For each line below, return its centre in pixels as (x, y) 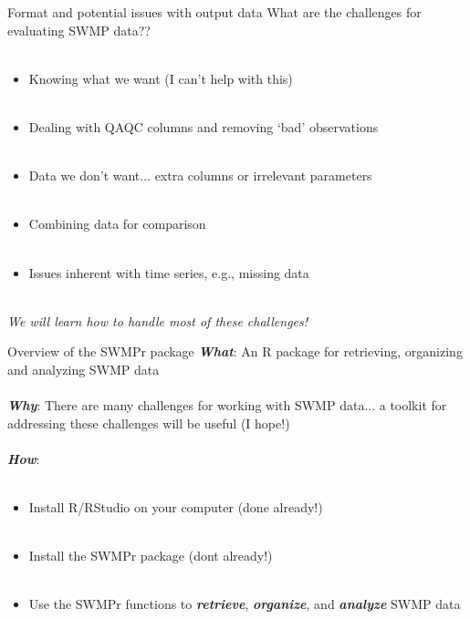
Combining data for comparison (117, 224)
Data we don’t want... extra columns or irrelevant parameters (200, 175)
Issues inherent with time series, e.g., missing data (169, 272)
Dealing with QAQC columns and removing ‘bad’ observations (204, 126)
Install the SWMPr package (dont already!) (151, 556)
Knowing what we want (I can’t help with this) (161, 78)
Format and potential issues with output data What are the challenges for (214, 12)
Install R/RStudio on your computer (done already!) (176, 507)
